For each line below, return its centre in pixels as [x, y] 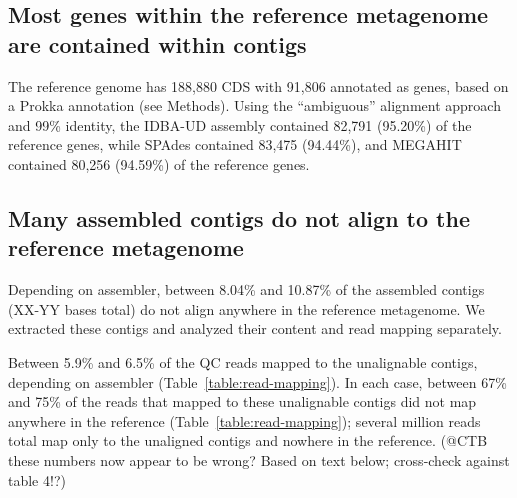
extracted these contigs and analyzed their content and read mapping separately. [255, 328]
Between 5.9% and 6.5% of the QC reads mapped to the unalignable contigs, [243, 361]
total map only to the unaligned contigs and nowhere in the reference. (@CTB [248, 440]
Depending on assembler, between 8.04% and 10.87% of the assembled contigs [246, 289]
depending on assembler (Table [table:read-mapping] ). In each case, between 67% [257, 381]
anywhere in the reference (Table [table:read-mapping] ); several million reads [244, 420]
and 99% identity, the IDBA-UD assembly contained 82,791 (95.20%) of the [240, 124]
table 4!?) [37, 479]
